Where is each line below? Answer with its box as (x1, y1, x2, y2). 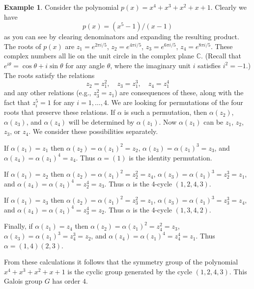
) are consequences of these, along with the (114, 87, 244, 98)
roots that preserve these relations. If (4, 107, 115, 117)
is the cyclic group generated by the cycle (67, 266, 192, 276)
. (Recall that (201, 51, 241, 61)
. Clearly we (210, 2, 247, 12)
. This (229, 266, 247, 276)
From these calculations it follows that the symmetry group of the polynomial (4, 257, 238, 267)
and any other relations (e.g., (4, 87, 91, 98)
